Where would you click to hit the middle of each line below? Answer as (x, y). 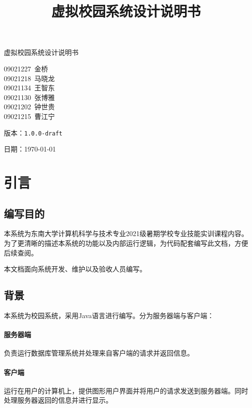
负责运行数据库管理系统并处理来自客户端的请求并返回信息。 (99, 353)
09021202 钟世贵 (29, 107)
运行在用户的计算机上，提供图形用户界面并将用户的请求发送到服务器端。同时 (126, 390)
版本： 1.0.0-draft (33, 132)
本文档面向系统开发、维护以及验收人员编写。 (75, 269)
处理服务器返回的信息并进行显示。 (58, 400)
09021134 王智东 (29, 88)
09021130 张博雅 (29, 97)
